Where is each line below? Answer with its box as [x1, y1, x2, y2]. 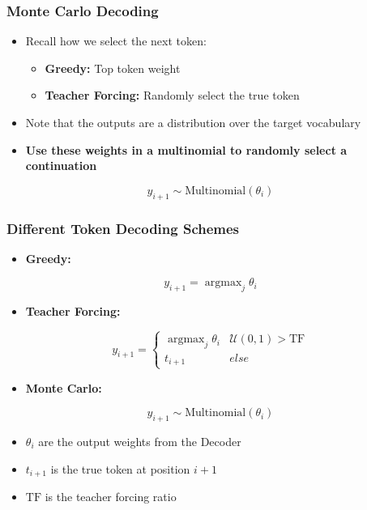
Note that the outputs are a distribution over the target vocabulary [25, 114, 361, 130]
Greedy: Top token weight [45, 59, 181, 76]
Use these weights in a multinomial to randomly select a [25, 141, 348, 158]
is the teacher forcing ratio [45, 488, 177, 505]
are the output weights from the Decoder [38, 432, 241, 449]
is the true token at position [50, 460, 190, 477]
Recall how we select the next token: [25, 32, 207, 49]
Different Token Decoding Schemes [6, 218, 240, 238]
